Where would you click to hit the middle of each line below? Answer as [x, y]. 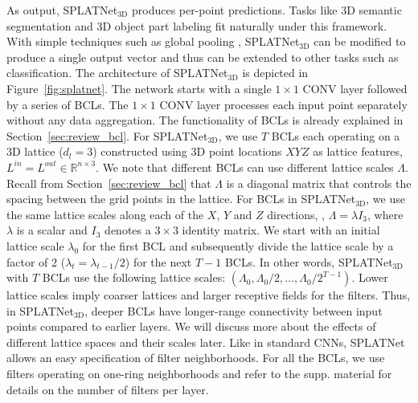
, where [385, 214]
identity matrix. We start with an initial [281, 230]
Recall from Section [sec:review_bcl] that [109, 183]
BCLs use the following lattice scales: [134, 277]
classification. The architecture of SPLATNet [117, 73]
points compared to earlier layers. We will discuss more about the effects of [191, 326]
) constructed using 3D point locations [187, 151]
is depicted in [275, 73]
